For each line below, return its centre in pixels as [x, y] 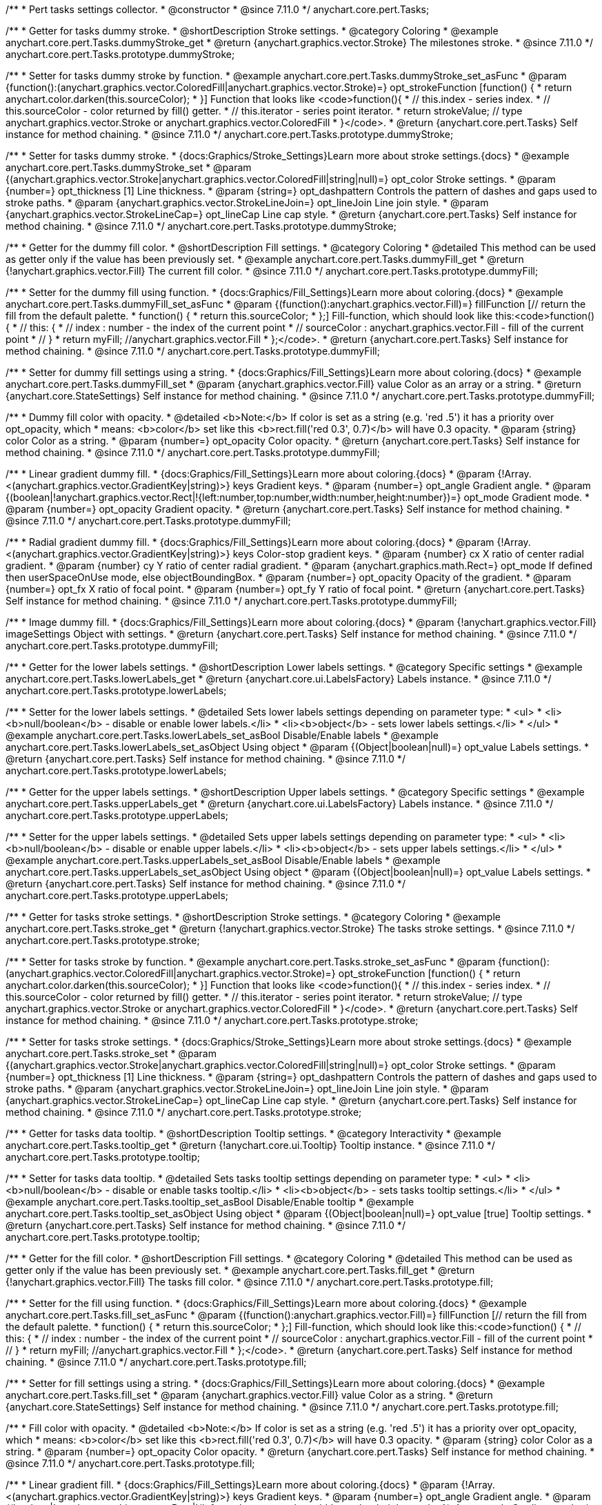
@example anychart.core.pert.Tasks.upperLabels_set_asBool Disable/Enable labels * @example [223, 860]
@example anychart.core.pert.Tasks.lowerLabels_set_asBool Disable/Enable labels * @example [222, 735]
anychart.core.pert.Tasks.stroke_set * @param [111, 1053]
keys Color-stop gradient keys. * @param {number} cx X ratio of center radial [408, 554]
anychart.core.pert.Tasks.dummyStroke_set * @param [129, 167]
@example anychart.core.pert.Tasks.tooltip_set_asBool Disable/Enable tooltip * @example [210, 1202]
